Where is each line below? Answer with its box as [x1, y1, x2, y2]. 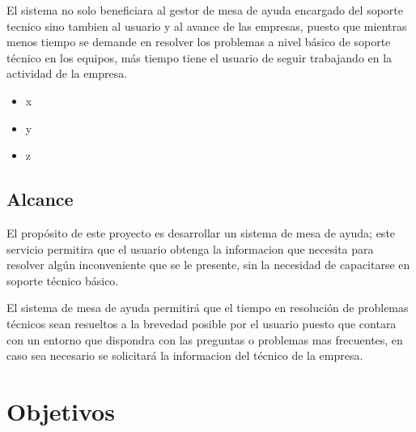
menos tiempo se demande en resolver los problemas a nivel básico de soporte [6, 33, 391, 50]
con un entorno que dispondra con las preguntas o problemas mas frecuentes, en [6, 331, 403, 348]
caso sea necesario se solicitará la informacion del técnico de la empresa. [6, 347, 363, 364]
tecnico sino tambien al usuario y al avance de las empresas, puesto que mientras [6, 17, 407, 34]
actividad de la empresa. [6, 65, 128, 82]
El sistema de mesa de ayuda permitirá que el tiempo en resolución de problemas [6, 299, 409, 316]
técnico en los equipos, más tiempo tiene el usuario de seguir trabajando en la [6, 49, 393, 66]
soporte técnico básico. [6, 272, 119, 289]
